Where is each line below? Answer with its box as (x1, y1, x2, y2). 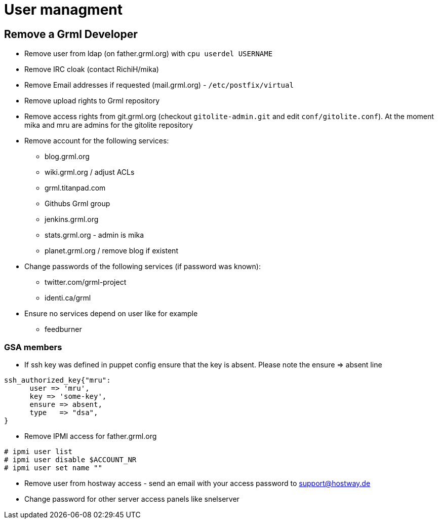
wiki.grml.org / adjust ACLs (45, 168, 135, 177)
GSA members (4, 342, 62, 352)
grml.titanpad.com (45, 183, 106, 193)
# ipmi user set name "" (4, 463, 102, 472)
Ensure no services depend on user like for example (24, 309, 198, 318)
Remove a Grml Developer (4, 27, 138, 41)
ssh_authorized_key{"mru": (4, 376, 111, 384)
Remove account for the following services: (24, 136, 169, 145)
